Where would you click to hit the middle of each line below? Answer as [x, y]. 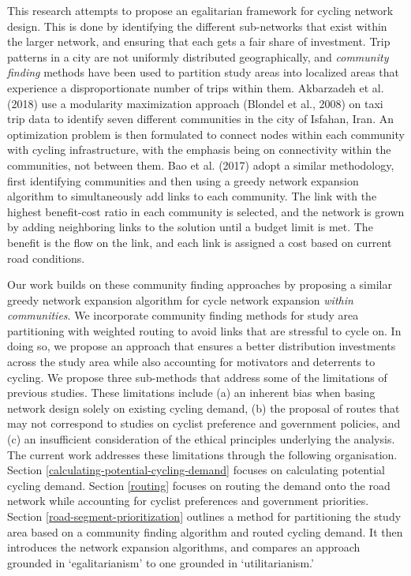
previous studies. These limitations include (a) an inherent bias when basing [191, 393]
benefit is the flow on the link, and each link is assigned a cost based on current [200, 242]
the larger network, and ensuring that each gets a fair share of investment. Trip [199, 41]
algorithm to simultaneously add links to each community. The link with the [192, 196]
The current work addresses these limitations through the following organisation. [202, 454]
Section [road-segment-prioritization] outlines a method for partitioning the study [204, 516]
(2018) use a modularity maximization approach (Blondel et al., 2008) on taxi [195, 103]
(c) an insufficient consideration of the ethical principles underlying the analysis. [201, 439]
